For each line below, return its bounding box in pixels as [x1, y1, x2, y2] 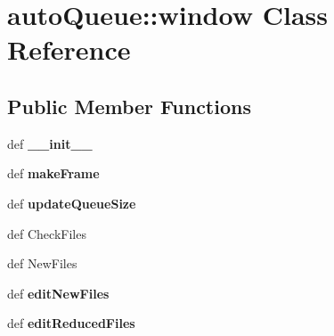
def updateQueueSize [7, 193, 136, 212]
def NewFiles [7, 254, 77, 273]
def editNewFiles [7, 283, 110, 302]
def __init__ [7, 134, 93, 152]
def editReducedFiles [7, 314, 135, 332]
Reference [7, 31, 131, 68]
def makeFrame [7, 164, 100, 183]
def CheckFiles [7, 224, 86, 242]
